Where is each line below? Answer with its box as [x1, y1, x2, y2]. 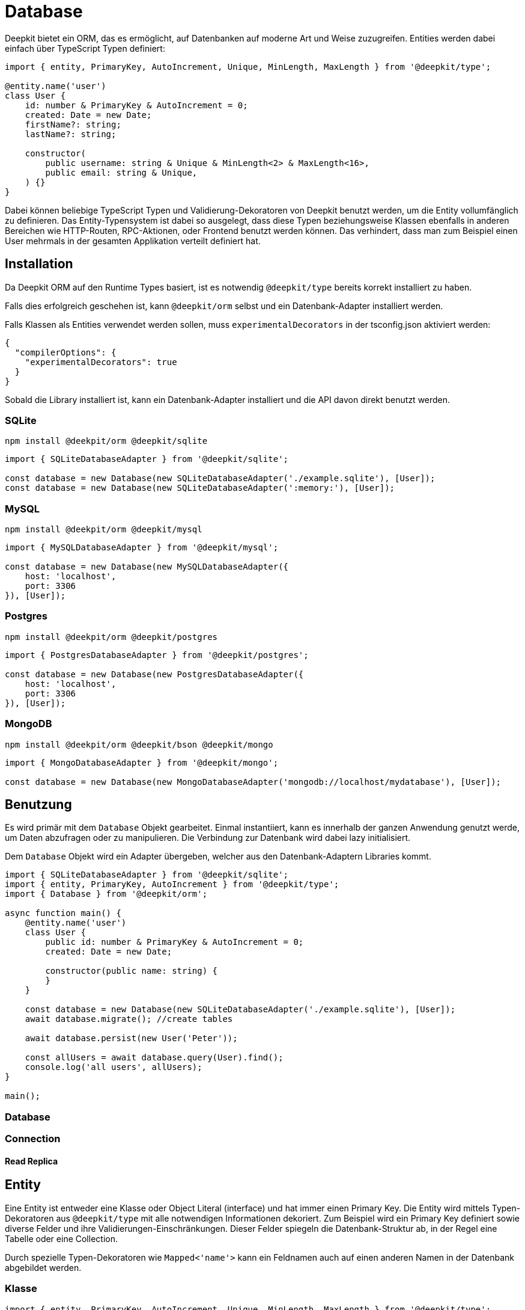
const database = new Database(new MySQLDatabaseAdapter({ [5, 562, 289, 572]
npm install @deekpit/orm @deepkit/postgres [5, 632, 218, 642]
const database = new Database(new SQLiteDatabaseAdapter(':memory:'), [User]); [5, 483, 395, 493]
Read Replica [5, 1155, 58, 1166]
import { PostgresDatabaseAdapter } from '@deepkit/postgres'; [5, 650, 309, 660]
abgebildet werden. [5, 1262, 82, 1273]
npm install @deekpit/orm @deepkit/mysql [5, 524, 202, 535]
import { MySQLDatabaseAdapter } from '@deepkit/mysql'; [5, 543, 279, 553]
